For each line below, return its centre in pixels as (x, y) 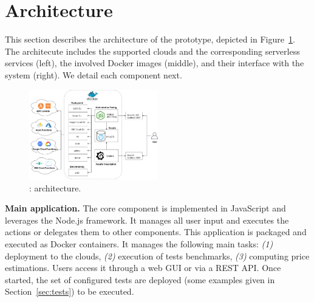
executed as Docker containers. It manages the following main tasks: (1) (139, 244)
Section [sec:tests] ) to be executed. (70, 291)
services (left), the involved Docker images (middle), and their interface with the (155, 63)
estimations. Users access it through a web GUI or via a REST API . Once (143, 268)
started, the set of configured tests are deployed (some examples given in (140, 279)
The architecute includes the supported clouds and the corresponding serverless (152, 51)
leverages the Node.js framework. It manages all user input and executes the (147, 220)
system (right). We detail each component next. (94, 74)
